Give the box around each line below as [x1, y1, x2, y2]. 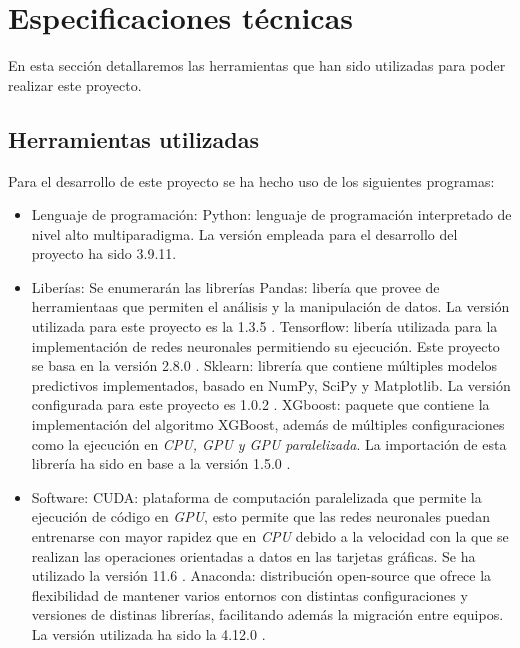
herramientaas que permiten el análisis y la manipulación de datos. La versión [31, 296, 510, 317]
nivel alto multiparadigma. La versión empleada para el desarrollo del [31, 223, 458, 244]
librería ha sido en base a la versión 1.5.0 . [31, 453, 291, 474]
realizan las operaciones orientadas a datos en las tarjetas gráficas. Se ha [31, 545, 476, 566]
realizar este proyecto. [8, 74, 142, 95]
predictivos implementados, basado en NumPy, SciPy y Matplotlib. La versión [31, 374, 511, 395]
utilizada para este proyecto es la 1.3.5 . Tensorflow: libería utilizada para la [31, 316, 498, 337]
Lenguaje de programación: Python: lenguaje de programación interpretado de [31, 204, 512, 225]
